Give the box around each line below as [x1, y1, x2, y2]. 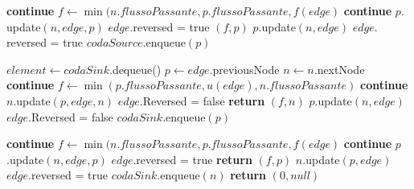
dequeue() [112, 60, 162, 77]
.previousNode [209, 60, 280, 77]
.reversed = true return [133, 150, 252, 167]
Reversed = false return [142, 92, 265, 109]
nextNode [317, 60, 365, 77]
